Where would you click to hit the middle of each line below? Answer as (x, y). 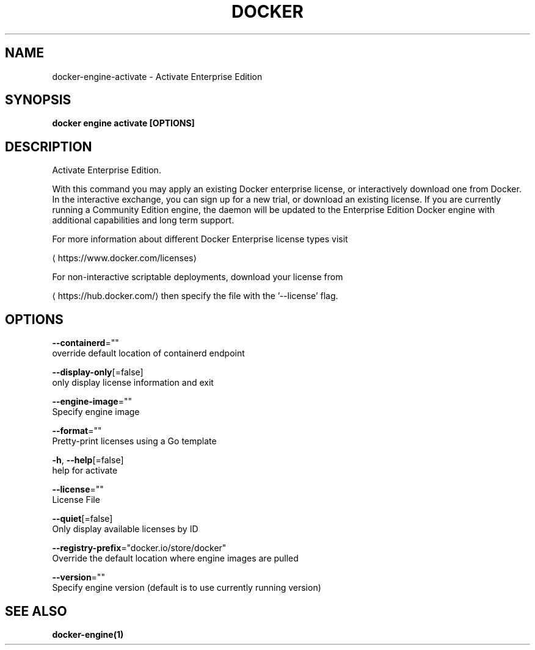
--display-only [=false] (98, 372)
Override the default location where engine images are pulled (175, 558)
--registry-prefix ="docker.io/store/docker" (139, 548)
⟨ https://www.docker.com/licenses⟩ (124, 258)
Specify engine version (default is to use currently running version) (187, 588)
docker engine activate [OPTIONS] (123, 123)
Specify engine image (96, 412)
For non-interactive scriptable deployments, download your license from (198, 277)
